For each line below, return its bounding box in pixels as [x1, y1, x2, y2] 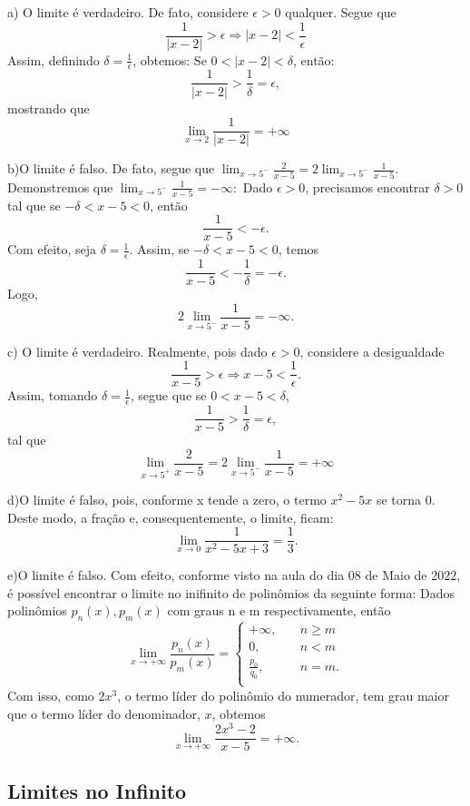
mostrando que [7, 98, 90, 117]
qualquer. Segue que [285, 3, 397, 21]
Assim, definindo [7, 50, 100, 69]
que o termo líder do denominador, [7, 703, 201, 722]
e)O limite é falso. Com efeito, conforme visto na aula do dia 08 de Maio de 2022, [7, 565, 461, 585]
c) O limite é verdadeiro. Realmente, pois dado [7, 341, 268, 360]
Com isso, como [7, 685, 94, 704]
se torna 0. [376, 490, 436, 509]
